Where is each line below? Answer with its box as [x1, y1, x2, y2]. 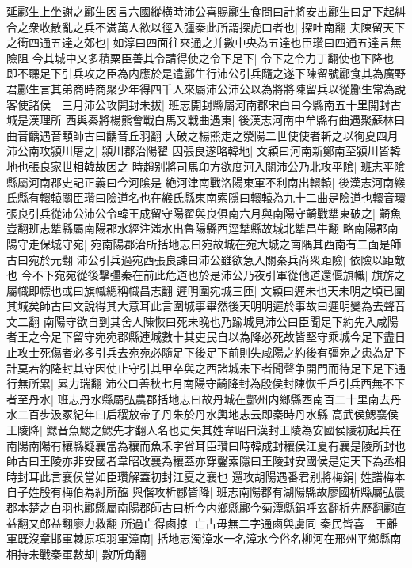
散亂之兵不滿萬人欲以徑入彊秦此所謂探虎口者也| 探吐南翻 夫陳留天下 [50, 18, 406, 35]
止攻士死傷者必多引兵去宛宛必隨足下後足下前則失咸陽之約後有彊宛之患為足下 [6, 344, 406, 361]
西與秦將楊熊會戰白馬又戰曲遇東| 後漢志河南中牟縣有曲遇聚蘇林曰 [65, 112, 406, 128]
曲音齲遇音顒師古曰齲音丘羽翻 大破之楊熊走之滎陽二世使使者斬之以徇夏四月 [6, 127, 399, 143]
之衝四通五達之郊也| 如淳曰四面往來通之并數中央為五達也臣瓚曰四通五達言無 [6, 34, 402, 51]
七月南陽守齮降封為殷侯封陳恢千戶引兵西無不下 [161, 375, 406, 392]
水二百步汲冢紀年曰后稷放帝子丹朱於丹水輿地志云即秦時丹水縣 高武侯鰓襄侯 [6, 406, 399, 422]
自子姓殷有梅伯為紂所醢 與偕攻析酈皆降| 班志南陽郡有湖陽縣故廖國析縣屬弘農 [6, 483, 406, 500]
